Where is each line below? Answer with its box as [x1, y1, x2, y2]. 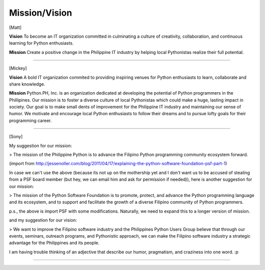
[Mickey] [9, 65, 27, 71]
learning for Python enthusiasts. [9, 40, 74, 46]
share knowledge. [9, 81, 46, 87]
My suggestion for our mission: [9, 143, 72, 148]
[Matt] [9, 25, 22, 30]
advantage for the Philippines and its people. [9, 240, 100, 246]
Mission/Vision [9, 7, 72, 18]
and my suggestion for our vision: [9, 217, 77, 223]
